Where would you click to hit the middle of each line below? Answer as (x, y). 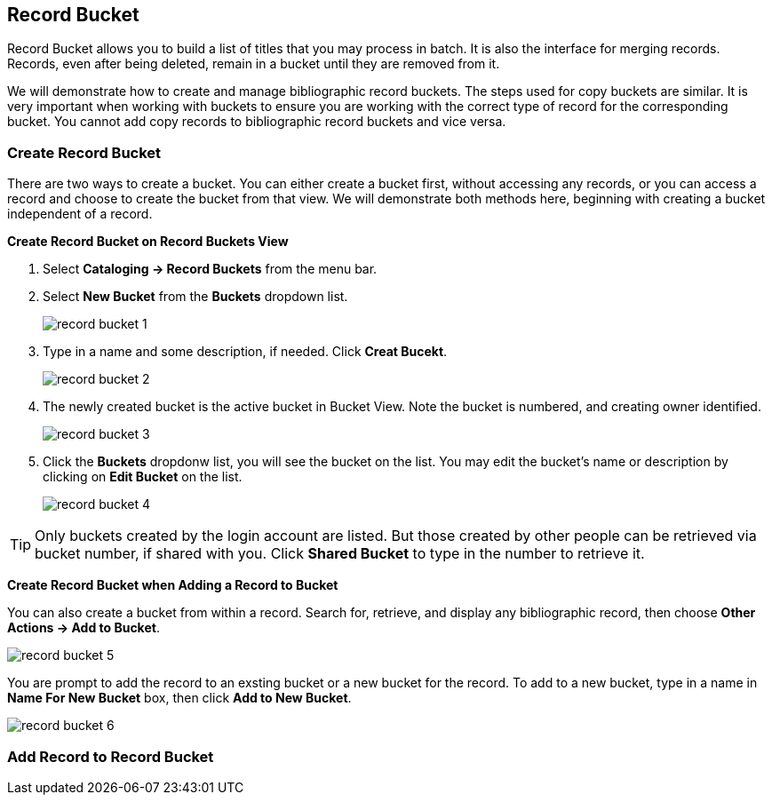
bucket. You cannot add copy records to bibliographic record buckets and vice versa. (257, 122)
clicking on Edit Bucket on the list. (143, 477)
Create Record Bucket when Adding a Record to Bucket (173, 585)
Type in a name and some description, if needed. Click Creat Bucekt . (245, 352)
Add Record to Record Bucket (111, 756)
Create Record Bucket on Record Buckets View (148, 242)
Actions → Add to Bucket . (84, 628)
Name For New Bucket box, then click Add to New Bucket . (179, 698)
